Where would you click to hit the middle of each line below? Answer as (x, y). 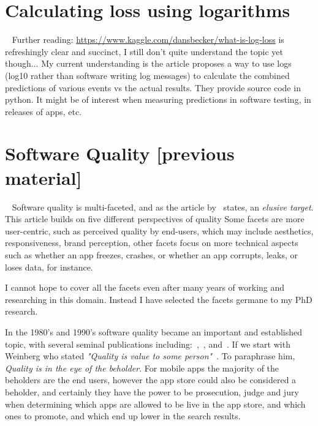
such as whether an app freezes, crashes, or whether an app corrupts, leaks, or (151, 254)
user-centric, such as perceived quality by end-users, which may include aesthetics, (159, 230)
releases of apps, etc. (44, 111)
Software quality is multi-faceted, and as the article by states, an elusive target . (163, 207)
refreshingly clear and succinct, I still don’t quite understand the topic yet (144, 51)
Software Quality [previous (120, 153)
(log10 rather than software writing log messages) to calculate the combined (147, 75)
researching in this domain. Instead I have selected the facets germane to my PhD (159, 299)
